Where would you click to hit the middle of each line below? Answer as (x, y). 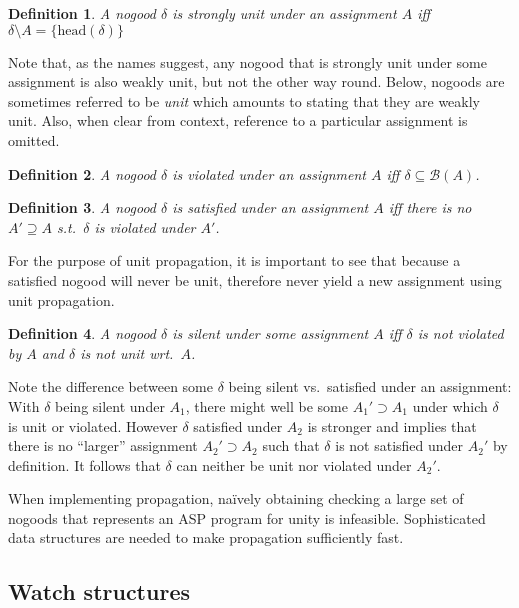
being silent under (110, 405)
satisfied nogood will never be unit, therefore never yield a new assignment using (255, 279)
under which (450, 405)
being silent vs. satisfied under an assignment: (370, 386)
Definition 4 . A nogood (82, 333)
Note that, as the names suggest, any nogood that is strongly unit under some (247, 61)
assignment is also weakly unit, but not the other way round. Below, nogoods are (256, 81)
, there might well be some (266, 405)
